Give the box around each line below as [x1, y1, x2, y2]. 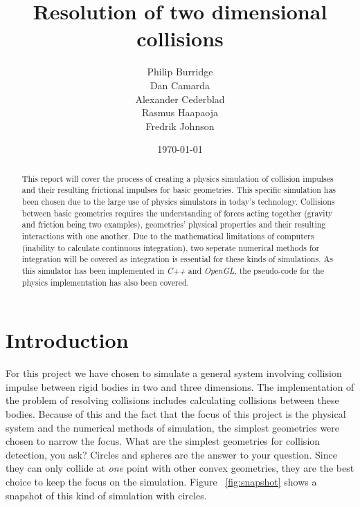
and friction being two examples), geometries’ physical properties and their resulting [21, 219, 326, 230]
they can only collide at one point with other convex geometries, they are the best [6, 461, 354, 475]
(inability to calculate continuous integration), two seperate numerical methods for [21, 241, 320, 253]
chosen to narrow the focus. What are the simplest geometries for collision [6, 434, 321, 448]
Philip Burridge [147, 64, 213, 79]
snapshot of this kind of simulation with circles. [6, 488, 207, 502]
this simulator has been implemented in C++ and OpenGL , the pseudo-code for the [21, 264, 324, 276]
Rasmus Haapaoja [141, 105, 218, 120]
